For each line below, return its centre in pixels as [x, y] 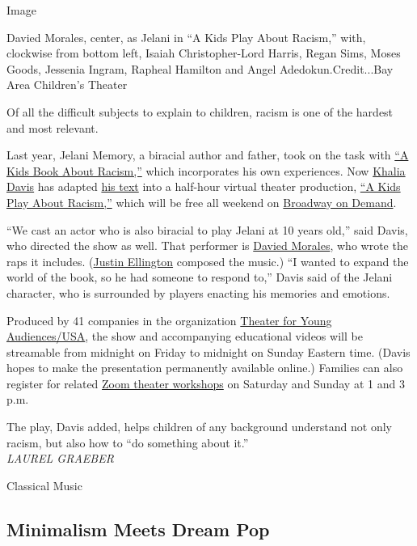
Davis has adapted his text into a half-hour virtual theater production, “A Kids [204, 186]
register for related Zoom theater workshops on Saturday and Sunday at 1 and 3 [206, 383]
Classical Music [44, 485]
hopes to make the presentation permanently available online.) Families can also [205, 368]
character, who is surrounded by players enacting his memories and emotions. [198, 292]
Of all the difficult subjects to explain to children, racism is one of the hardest [200, 111]
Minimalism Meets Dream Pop [138, 529]
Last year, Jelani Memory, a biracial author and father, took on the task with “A [208, 155]
